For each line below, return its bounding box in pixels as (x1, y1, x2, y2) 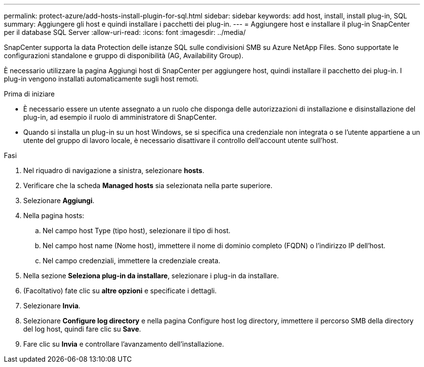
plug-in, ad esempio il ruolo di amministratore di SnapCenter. (23, 113, 217, 121)
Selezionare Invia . (23, 302, 81, 310)
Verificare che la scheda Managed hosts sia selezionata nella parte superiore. (23, 181, 273, 190)
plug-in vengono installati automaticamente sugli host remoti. (4, 75, 199, 83)
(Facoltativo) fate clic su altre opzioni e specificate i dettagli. (23, 287, 217, 295)
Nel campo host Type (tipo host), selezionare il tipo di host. (43, 226, 231, 235)
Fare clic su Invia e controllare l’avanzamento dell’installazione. (23, 340, 224, 348)
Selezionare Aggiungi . (23, 196, 95, 205)
